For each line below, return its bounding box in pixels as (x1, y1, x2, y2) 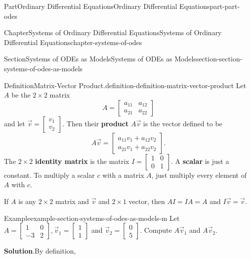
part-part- (209, 1, 240, 11)
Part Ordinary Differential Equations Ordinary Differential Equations (4, 1, 210, 11)
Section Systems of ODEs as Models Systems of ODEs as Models (4, 53, 196, 64)
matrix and (55, 196, 89, 206)
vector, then (128, 196, 165, 206)
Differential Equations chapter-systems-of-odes (4, 37, 142, 47)
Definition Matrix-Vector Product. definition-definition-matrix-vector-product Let (4, 80, 247, 90)
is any (18, 196, 37, 206)
